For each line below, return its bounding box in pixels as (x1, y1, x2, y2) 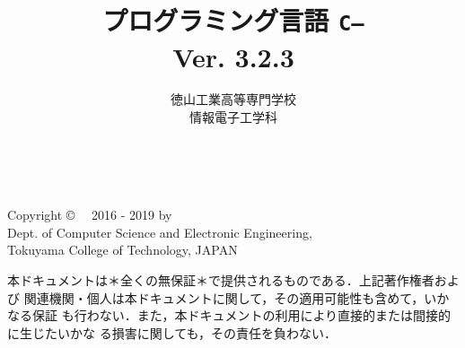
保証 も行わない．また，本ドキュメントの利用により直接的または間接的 (31, 306, 452, 325)
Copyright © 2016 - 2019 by (7, 205, 172, 224)
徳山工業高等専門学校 (171, 90, 296, 109)
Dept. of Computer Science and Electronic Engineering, (7, 222, 312, 241)
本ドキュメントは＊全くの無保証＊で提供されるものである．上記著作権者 (7, 271, 434, 289)
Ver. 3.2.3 (172, 38, 294, 74)
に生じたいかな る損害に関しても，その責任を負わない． (7, 323, 337, 342)
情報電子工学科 (189, 108, 277, 126)
